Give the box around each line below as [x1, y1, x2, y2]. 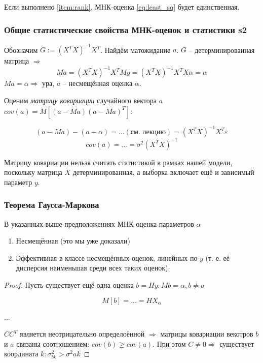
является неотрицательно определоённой [20, 328, 145, 339]
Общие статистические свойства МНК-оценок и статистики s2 [4, 23, 247, 36]
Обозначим [4, 44, 38, 55]
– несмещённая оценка [62, 78, 133, 88]
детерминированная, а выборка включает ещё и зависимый [72, 167, 254, 177]
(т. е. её [205, 252, 230, 263]
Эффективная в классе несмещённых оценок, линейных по [16, 252, 198, 263]
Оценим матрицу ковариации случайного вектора [4, 95, 157, 105]
